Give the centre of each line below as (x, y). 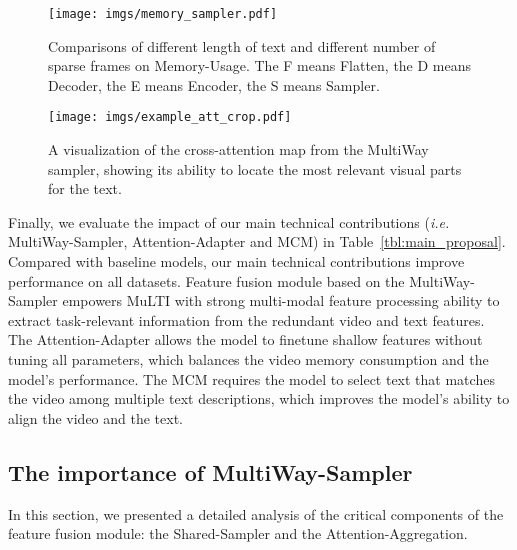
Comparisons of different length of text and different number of (242, 45)
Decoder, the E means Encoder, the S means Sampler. (214, 84)
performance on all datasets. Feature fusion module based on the (206, 280)
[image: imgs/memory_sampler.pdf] (163, 14)
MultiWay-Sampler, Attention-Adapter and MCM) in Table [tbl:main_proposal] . (257, 241)
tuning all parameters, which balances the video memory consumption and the (248, 359)
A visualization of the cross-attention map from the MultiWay (238, 149)
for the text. (85, 188)
